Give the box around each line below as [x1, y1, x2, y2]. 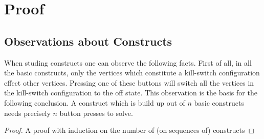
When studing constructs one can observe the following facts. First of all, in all [4, 57, 252, 68]
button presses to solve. [59, 107, 133, 118]
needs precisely [4, 107, 51, 118]
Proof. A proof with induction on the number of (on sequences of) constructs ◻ [4, 125, 255, 135]
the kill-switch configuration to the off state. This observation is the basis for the [4, 87, 257, 98]
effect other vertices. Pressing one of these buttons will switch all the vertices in [4, 77, 254, 88]
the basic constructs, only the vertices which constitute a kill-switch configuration [4, 67, 260, 78]
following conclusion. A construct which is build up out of [4, 97, 185, 108]
